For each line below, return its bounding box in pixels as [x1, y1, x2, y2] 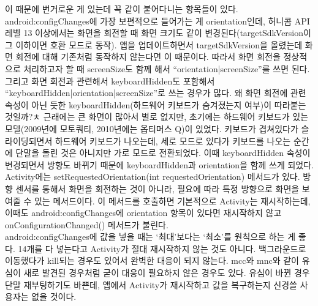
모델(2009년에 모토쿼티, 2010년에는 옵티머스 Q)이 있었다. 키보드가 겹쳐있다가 [5, 122, 298, 135]
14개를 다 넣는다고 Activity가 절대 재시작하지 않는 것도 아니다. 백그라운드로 [18, 242, 306, 255]
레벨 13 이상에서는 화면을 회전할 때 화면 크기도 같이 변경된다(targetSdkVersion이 [5, 26, 311, 39]
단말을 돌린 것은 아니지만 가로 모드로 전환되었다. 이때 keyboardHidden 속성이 [15, 146, 311, 159]
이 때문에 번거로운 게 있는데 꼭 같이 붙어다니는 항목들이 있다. [5, 2, 238, 15]
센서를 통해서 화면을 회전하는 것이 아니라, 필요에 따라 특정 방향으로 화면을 [15, 182, 300, 195]
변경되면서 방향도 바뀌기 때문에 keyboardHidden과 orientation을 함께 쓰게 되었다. [5, 158, 314, 171]
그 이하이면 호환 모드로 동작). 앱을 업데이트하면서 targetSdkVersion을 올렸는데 [5, 38, 303, 51]
